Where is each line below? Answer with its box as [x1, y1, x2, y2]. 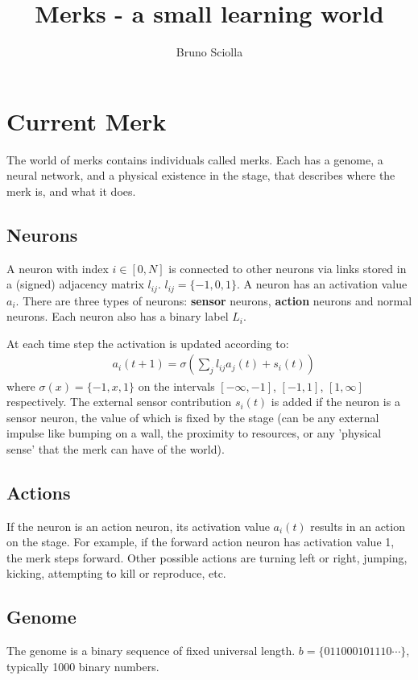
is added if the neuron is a [271, 393, 400, 410]
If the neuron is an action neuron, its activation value [6, 517, 270, 534]
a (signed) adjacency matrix [6, 276, 144, 292]
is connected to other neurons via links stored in [168, 259, 407, 276]
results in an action [310, 517, 405, 534]
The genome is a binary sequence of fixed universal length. [6, 642, 296, 659]
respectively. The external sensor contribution [6, 393, 232, 410]
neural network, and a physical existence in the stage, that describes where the [6, 167, 395, 184]
